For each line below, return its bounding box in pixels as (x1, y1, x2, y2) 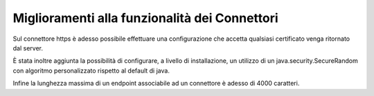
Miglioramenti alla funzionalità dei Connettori (12, 10, 278, 26)
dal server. (12, 44, 43, 52)
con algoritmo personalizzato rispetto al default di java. (12, 66, 170, 75)
